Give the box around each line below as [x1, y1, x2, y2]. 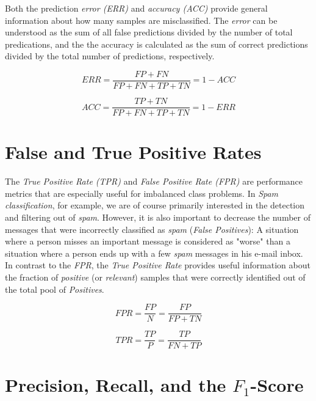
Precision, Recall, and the [5, 372, 226, 397]
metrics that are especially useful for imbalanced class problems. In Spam [5, 186, 279, 199]
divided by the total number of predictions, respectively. [5, 50, 215, 62]
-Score [250, 372, 304, 397]
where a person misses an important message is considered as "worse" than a [5, 235, 290, 248]
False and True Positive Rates [5, 139, 262, 164]
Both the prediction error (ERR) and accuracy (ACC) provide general [5, 2, 268, 14]
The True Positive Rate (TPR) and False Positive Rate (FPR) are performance [5, 175, 303, 188]
